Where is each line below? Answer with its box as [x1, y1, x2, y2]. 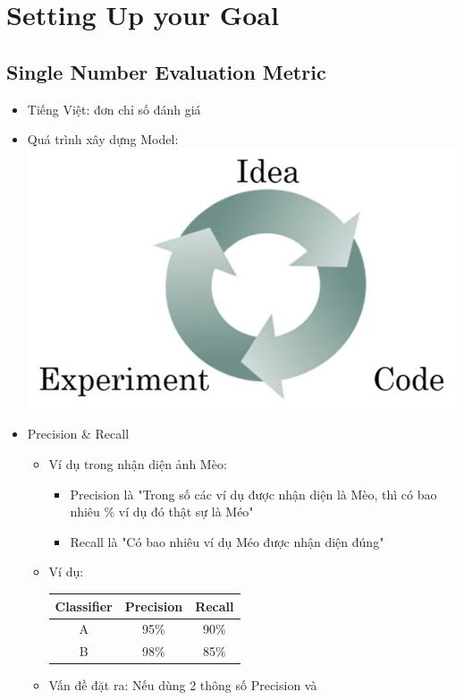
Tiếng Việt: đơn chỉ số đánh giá [27, 99, 201, 118]
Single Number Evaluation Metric [6, 57, 326, 85]
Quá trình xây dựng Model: [27, 130, 179, 149]
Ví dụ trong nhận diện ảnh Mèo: [48, 455, 227, 474]
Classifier [55, 596, 113, 615]
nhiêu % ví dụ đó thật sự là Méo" [70, 502, 254, 521]
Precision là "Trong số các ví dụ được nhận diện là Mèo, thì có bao [70, 484, 437, 503]
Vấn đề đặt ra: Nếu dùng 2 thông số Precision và [48, 676, 317, 695]
